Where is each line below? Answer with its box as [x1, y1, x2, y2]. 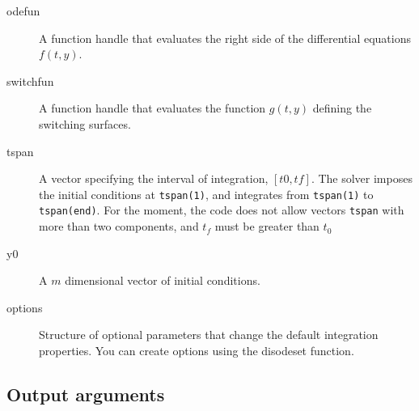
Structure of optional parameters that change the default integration [39, 326, 379, 343]
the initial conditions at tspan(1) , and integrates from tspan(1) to [39, 185, 374, 202]
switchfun [6, 72, 54, 89]
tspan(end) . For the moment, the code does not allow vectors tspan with [39, 201, 404, 218]
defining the [312, 100, 372, 117]
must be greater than [214, 218, 320, 235]
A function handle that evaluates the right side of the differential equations [39, 29, 411, 46]
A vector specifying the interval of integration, [39, 170, 269, 187]
